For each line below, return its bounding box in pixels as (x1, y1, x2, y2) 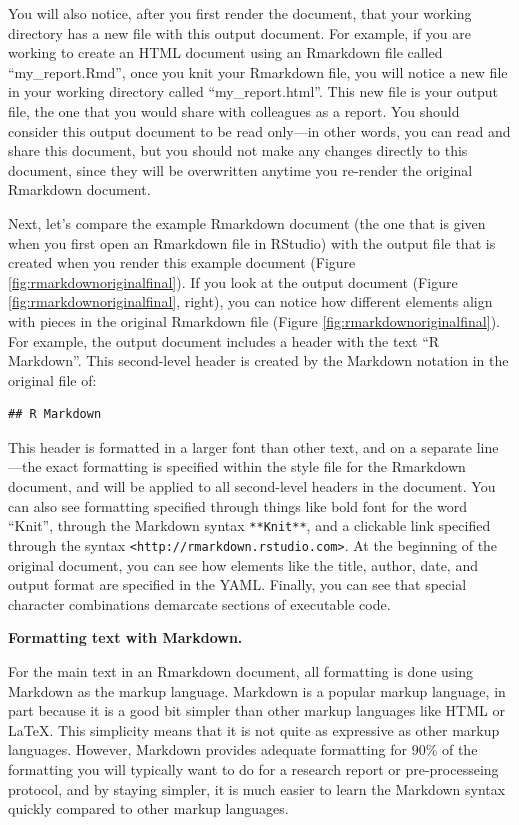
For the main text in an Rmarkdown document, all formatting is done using (8, 660, 474, 681)
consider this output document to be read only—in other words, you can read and (8, 120, 511, 141)
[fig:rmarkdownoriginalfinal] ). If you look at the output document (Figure (8, 271, 458, 292)
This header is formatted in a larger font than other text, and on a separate (8, 436, 473, 457)
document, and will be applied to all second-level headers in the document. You (8, 476, 496, 497)
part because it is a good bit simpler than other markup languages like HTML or (8, 700, 505, 721)
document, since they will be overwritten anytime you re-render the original (8, 159, 473, 180)
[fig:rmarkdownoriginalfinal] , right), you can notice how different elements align (8, 291, 493, 312)
